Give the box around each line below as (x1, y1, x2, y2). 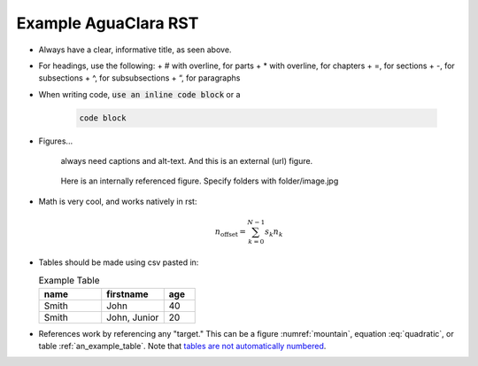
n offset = (214, 227, 247, 238)
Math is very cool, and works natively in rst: (38, 196, 197, 206)
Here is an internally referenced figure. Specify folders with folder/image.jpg (60, 175, 339, 186)
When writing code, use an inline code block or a (38, 89, 241, 99)
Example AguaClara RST (16, 13, 199, 33)
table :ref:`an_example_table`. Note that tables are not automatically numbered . (38, 340, 327, 351)
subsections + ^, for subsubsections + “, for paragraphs (38, 73, 241, 83)
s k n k (264, 227, 283, 238)
